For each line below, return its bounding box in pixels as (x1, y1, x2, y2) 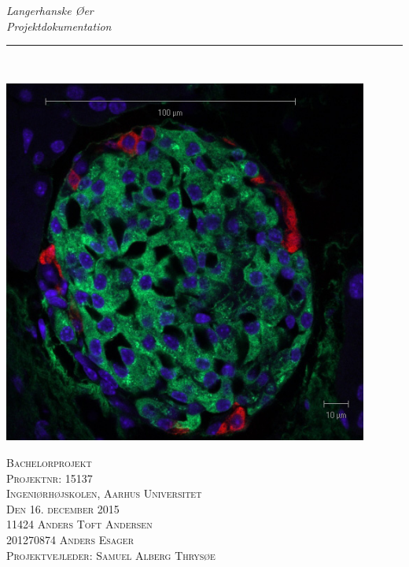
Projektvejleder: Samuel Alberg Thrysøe (6, 547, 216, 563)
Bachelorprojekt (6, 454, 92, 470)
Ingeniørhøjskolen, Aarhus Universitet (6, 485, 202, 502)
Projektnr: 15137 (6, 469, 93, 486)
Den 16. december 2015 (6, 500, 120, 517)
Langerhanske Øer (6, 2, 94, 18)
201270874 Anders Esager (6, 531, 134, 547)
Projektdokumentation (6, 17, 112, 34)
